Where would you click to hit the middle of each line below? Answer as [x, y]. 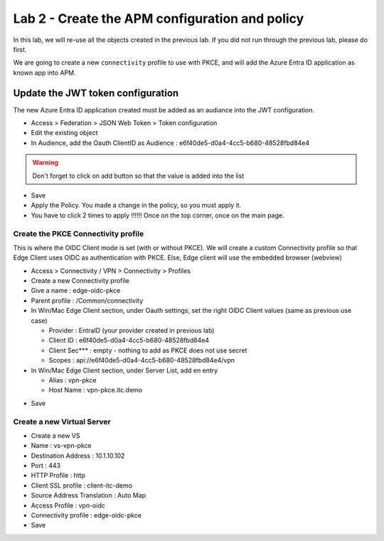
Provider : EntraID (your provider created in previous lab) [132, 331]
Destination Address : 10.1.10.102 [78, 456]
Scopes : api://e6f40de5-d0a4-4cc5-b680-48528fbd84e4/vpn [142, 360]
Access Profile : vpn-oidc [68, 505]
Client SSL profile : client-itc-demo [82, 485]
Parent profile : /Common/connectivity [87, 300]
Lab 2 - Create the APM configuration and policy [159, 18]
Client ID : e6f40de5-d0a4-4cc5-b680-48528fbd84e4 [129, 341]
